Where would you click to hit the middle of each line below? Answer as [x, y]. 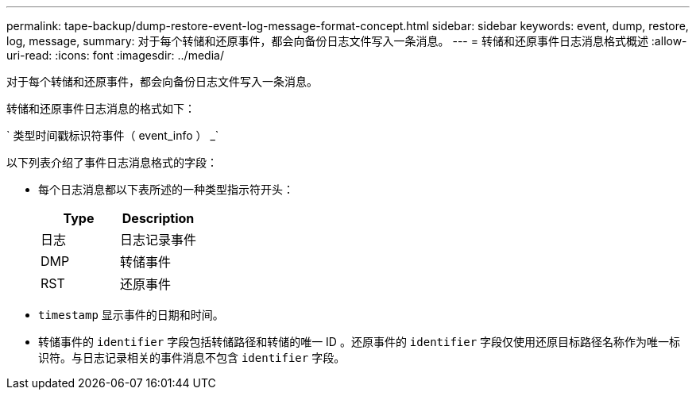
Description [158, 218]
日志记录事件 [159, 240]
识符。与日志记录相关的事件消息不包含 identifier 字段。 [192, 358]
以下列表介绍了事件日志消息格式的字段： [112, 162]
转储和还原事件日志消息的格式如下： [101, 108]
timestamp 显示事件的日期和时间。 [131, 315]
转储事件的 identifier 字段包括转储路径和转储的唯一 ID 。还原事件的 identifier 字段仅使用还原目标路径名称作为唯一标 [360, 342]
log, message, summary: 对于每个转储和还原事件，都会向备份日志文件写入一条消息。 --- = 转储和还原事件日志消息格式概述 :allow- [347, 41]
